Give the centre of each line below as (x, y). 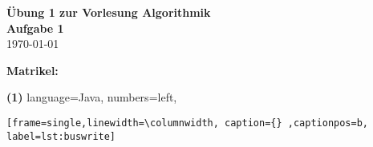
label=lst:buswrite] (61, 136)
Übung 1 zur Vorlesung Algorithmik (109, 12)
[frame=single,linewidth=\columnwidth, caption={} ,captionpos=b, (188, 123)
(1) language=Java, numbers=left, (92, 97)
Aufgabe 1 (35, 28)
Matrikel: (32, 70)
